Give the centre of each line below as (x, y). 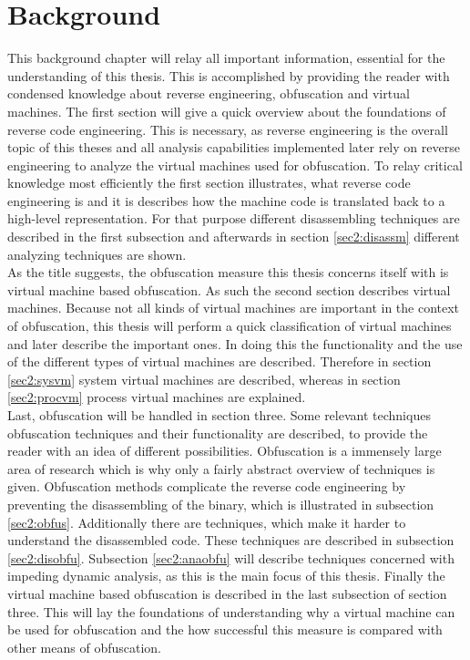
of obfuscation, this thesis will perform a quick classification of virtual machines (230, 326)
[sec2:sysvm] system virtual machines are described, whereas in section (204, 379)
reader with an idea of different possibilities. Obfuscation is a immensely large (225, 451)
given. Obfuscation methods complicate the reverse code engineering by (207, 486)
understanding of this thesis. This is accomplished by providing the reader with (229, 75)
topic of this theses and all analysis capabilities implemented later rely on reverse (234, 147)
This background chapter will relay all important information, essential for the (226, 58)
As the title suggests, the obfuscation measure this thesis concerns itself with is (228, 272)
